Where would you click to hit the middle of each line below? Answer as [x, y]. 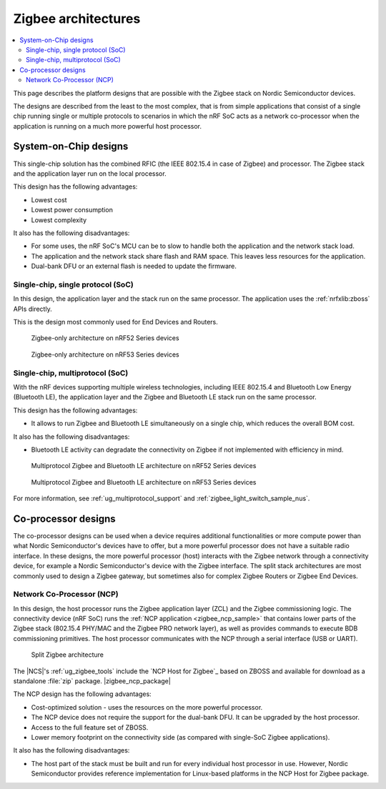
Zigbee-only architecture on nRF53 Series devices [105, 354]
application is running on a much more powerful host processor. [108, 126]
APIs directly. [33, 309]
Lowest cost [49, 199]
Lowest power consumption [72, 210]
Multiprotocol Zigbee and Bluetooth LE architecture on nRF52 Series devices [144, 466]
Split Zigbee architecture [67, 655]
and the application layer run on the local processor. [90, 173]
